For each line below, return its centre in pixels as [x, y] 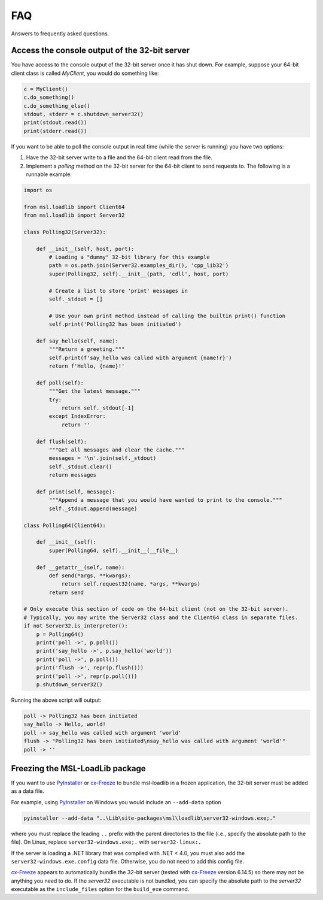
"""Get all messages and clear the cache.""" [117, 450]
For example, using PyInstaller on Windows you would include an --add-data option [116, 802]
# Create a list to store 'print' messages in [118, 291]
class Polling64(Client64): [65, 525]
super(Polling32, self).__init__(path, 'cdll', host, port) [139, 274]
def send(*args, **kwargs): [90, 575]
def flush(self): [62, 441]
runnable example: [49, 174]
